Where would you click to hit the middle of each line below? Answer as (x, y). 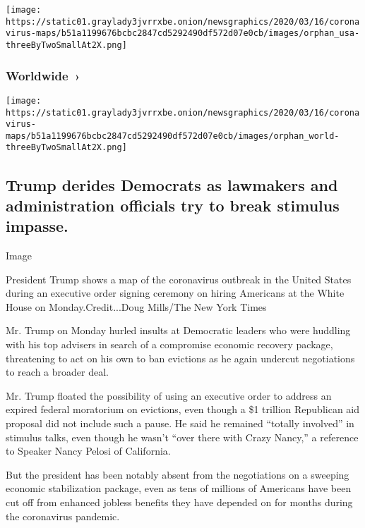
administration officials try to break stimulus (173, 205)
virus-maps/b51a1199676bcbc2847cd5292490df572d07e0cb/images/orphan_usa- (183, 33)
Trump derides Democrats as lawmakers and (172, 184)
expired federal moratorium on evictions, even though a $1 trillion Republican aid (183, 409)
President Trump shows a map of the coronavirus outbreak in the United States (179, 279)
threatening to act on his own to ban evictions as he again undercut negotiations (180, 358)
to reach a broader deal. (57, 372)
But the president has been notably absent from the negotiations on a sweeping (178, 474)
